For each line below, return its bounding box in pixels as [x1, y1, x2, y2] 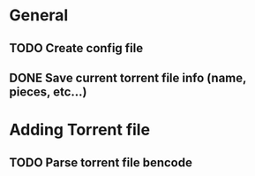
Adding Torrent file [9, 120, 151, 140]
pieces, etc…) [9, 84, 87, 99]
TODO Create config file [9, 41, 144, 56]
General [9, 5, 69, 26]
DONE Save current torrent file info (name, [9, 70, 247, 85]
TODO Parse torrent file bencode [9, 155, 192, 170]
